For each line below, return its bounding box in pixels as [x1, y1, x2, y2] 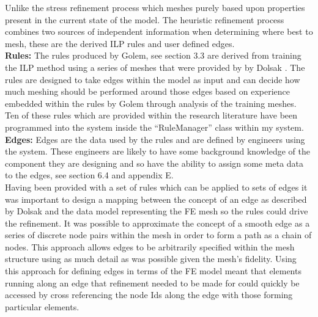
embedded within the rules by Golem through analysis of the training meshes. [5, 97, 297, 109]
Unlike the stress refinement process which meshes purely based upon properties [5, 1, 305, 13]
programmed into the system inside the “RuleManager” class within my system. [5, 120, 304, 133]
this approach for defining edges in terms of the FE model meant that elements [5, 264, 301, 277]
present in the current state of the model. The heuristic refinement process [5, 13, 284, 26]
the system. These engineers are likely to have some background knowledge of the [5, 145, 310, 158]
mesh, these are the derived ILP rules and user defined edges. [5, 37, 235, 49]
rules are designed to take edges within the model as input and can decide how [5, 73, 300, 86]
